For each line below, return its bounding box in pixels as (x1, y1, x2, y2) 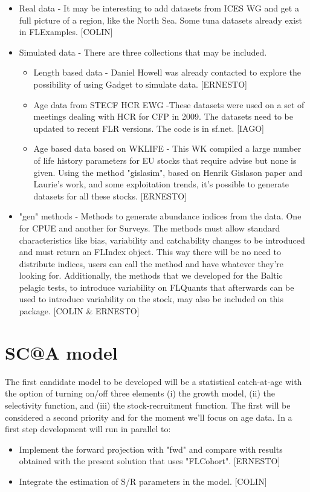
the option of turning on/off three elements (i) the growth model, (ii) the (5, 387, 276, 400)
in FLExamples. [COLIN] (19, 25, 113, 38)
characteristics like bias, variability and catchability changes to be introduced (19, 233, 305, 246)
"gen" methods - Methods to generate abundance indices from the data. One (19, 210, 302, 222)
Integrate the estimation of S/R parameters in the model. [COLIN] (19, 474, 267, 487)
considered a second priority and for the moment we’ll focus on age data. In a (5, 410, 292, 423)
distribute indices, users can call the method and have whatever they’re (19, 257, 283, 270)
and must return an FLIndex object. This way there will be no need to (19, 245, 281, 258)
